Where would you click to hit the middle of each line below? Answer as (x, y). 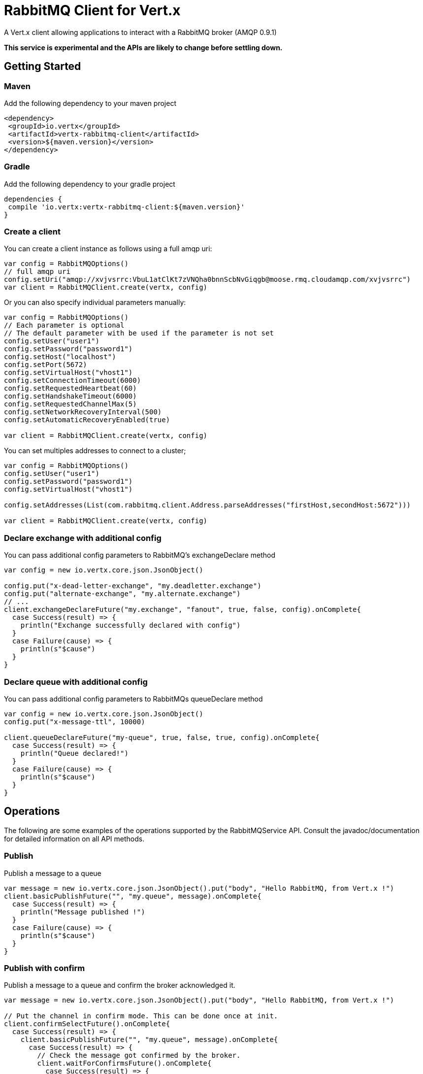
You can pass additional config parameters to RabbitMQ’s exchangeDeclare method (140, 555)
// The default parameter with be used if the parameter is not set (139, 333)
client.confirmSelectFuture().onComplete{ (87, 1024)
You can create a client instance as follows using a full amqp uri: (108, 249)
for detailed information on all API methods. (74, 839)
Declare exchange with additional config (83, 538)
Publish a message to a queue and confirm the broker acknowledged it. (120, 985)
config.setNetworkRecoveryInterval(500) (83, 412)
